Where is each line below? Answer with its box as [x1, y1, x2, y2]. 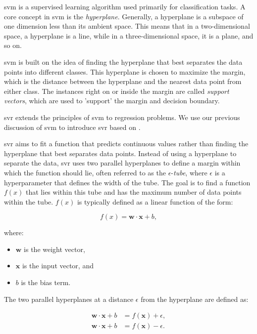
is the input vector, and [22, 260, 94, 271]
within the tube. [4, 196, 53, 207]
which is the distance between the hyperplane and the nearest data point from [4, 76, 242, 86]
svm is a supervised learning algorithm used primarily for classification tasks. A [4, 1, 246, 11]
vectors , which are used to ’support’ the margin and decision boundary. [4, 95, 220, 106]
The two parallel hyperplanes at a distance [4, 293, 134, 304]
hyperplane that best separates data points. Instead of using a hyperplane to [4, 148, 237, 158]
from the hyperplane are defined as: [141, 293, 249, 304]
